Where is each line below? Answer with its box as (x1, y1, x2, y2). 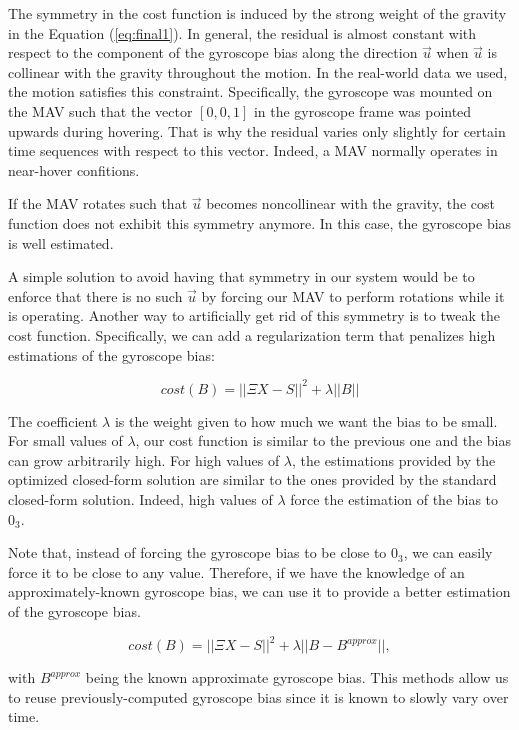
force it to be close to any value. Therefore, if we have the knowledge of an (8, 561, 465, 582)
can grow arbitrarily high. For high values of (8, 449, 280, 470)
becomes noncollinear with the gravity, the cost (206, 193, 495, 214)
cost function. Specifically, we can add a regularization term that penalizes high (8, 324, 496, 345)
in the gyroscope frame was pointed (253, 100, 472, 121)
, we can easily (403, 542, 493, 563)
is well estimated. (8, 232, 114, 253)
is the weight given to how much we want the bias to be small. (114, 410, 498, 431)
